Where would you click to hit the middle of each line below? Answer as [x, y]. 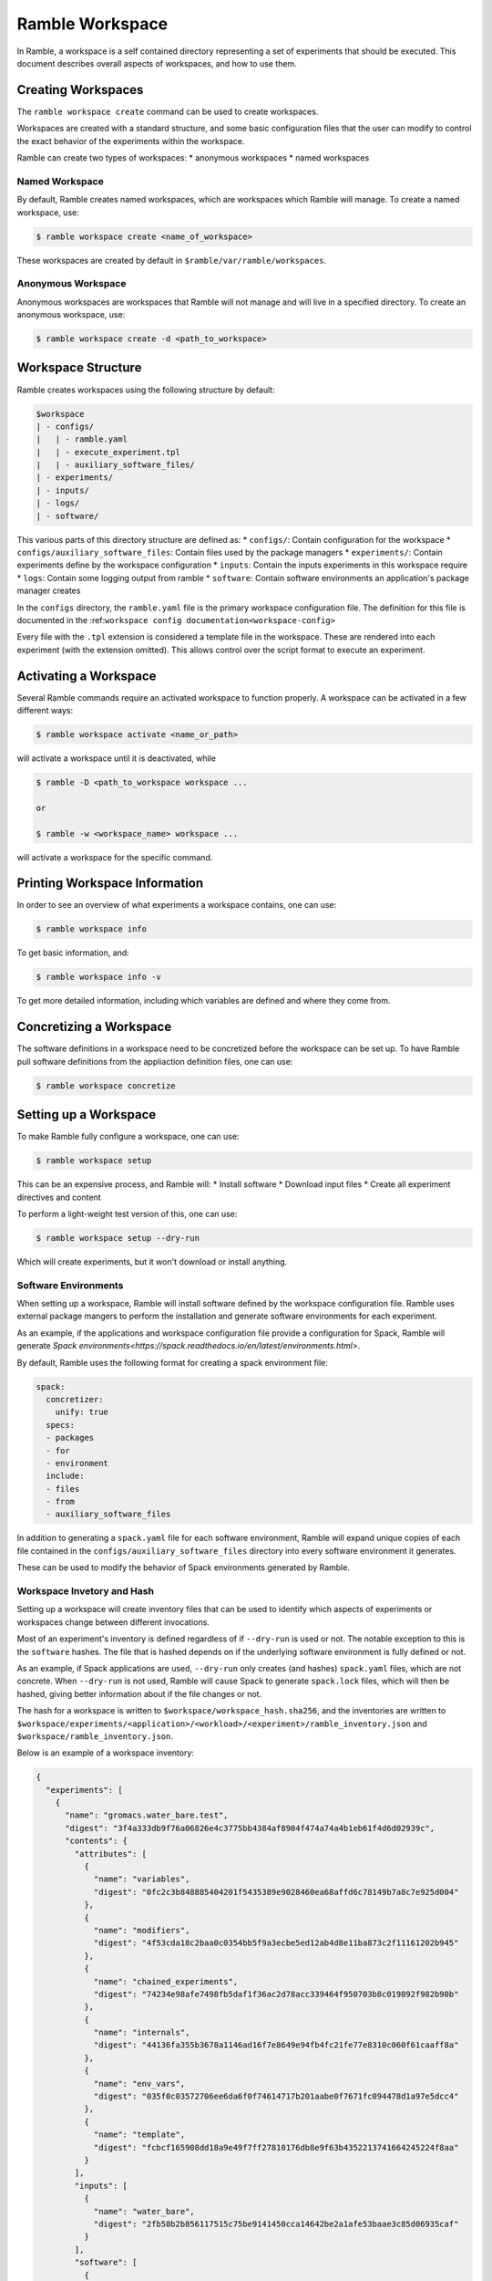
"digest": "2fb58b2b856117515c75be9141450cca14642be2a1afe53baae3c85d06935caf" [276, 2224]
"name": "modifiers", [142, 1930]
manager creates [49, 591]
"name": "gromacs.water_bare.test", [147, 1815]
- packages [70, 1438]
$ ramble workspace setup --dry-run [118, 1238]
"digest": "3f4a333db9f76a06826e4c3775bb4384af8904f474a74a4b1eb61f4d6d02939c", [250, 1828]
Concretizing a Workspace [94, 1027]
